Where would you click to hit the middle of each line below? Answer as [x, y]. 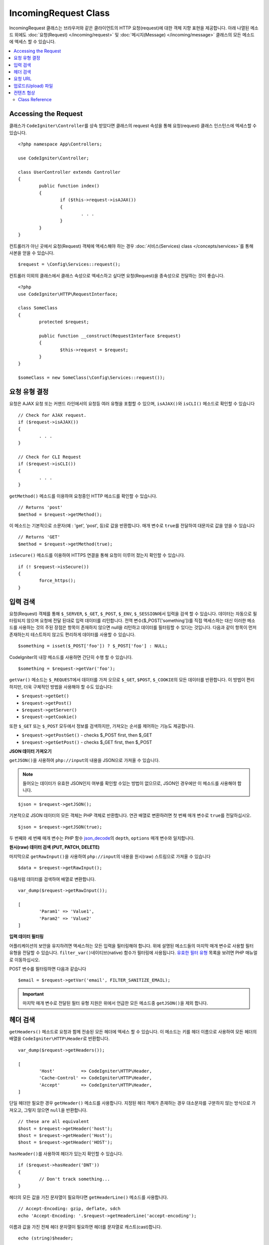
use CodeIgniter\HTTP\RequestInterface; [68, 294]
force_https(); [58, 581]
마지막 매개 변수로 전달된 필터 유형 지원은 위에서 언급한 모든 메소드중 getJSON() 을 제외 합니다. [115, 1003]
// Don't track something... [75, 1179]
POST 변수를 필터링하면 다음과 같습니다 [48, 969]
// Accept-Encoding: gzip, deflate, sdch [69, 1209]
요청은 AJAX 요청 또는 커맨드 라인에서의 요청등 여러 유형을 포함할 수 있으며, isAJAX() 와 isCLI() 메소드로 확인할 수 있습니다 [132, 404]
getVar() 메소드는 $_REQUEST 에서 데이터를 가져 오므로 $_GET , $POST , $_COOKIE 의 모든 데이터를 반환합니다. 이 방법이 [127, 680]
